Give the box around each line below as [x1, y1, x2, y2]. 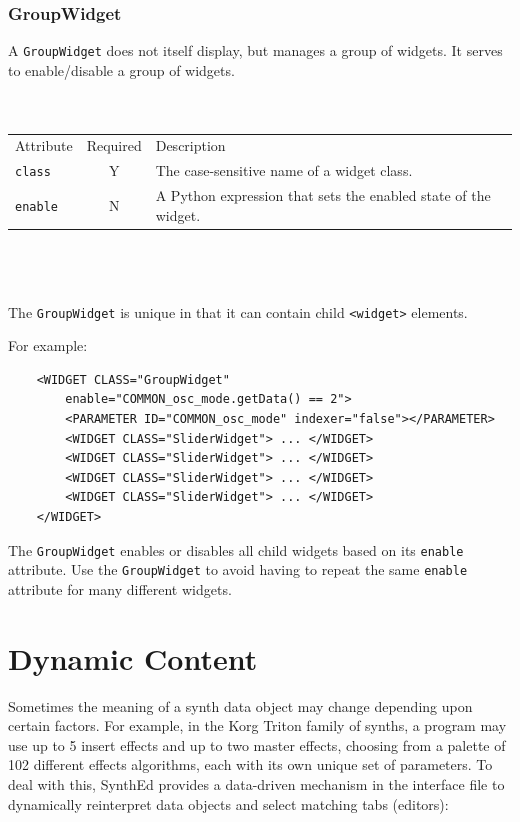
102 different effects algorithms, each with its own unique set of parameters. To [8, 754, 493, 775]
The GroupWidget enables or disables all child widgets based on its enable [8, 539, 464, 560]
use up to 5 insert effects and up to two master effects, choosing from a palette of [8, 734, 506, 755]
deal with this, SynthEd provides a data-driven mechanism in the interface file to [8, 774, 505, 795]
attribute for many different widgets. [8, 578, 232, 599]
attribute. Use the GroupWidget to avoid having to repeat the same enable [8, 559, 468, 580]
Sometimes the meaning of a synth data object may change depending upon [8, 695, 473, 716]
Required [86, 135, 142, 156]
